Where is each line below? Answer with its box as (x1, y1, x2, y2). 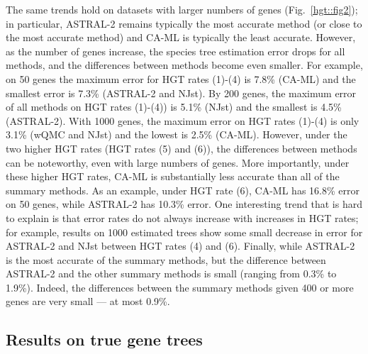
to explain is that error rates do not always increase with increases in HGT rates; (6, 210, 359, 225)
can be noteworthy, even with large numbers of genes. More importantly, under (6, 155, 350, 170)
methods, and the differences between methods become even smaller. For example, (6, 57, 363, 72)
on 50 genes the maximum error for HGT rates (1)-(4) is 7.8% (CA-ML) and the (6, 71, 356, 86)
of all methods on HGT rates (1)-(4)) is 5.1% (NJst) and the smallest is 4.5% (6, 99, 342, 114)
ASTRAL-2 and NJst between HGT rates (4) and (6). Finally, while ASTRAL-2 (6, 238, 355, 253)
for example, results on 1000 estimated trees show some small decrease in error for (6, 224, 363, 239)
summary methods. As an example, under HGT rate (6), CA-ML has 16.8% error (6, 182, 359, 197)
